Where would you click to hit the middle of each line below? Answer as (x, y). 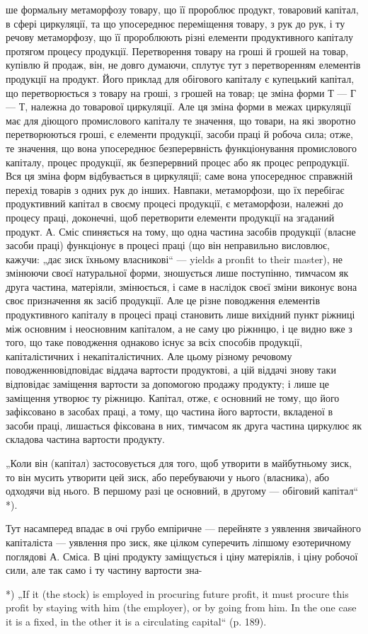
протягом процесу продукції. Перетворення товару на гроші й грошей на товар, (177, 51)
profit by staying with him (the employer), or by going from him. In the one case (181, 607)
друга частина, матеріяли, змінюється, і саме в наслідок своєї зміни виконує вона (182, 286)
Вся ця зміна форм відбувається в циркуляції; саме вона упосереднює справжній (179, 176)
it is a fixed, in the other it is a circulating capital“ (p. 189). (136, 621)
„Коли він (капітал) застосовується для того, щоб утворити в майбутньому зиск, (179, 463)
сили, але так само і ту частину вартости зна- (104, 570)
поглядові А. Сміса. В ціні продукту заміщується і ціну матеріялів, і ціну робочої (182, 556)
